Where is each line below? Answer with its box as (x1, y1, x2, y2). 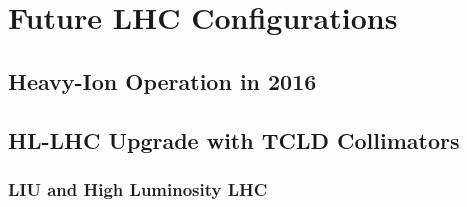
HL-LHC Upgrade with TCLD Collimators (8, 124, 460, 155)
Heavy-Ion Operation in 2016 (8, 65, 317, 96)
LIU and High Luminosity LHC (8, 176, 268, 201)
